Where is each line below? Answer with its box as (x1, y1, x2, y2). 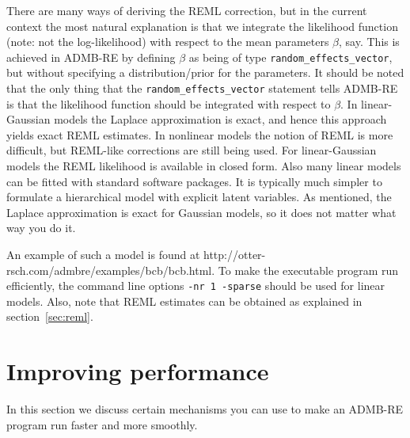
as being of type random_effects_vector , (188, 48, 393, 65)
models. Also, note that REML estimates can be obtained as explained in (6, 292, 363, 309)
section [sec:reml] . (6, 308, 93, 325)
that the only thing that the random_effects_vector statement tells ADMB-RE (6, 80, 398, 97)
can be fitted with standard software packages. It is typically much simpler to (6, 173, 382, 189)
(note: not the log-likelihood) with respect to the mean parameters (6, 33, 329, 50)
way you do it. (6, 219, 76, 236)
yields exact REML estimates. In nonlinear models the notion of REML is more (6, 126, 393, 143)
